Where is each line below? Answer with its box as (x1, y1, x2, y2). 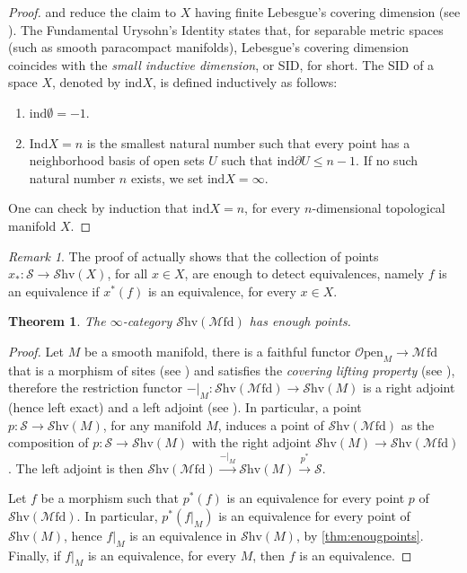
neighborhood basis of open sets (29, 151, 205, 170)
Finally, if (8, 545, 61, 564)
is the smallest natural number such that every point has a (86, 133, 410, 152)
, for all (107, 264, 148, 283)
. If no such (356, 151, 419, 170)
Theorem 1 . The (8, 312, 106, 331)
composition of (8, 433, 89, 452)
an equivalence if (8, 281, 100, 300)
